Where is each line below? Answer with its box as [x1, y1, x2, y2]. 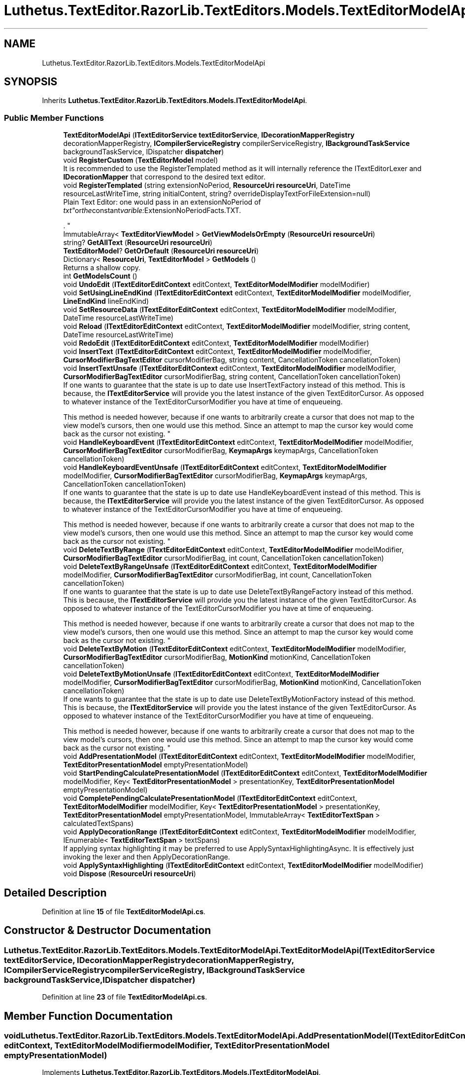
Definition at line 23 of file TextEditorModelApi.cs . [42, 993, 207, 1002]
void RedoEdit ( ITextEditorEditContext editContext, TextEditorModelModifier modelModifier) [63, 339, 369, 348]
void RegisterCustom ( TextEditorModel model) [63, 156, 218, 165]
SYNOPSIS [4, 75, 58, 88]
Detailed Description [4, 886, 107, 899]
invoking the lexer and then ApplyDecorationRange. [63, 853, 230, 861]
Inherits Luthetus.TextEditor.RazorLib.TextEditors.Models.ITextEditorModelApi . [42, 96, 307, 105]
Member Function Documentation [4, 1009, 173, 1022]
